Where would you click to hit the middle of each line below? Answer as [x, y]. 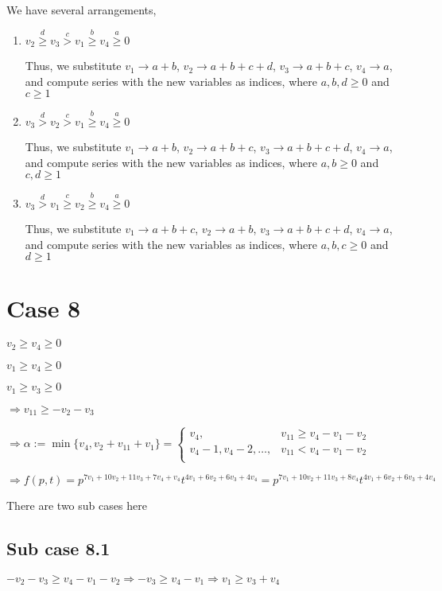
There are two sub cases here [77, 505]
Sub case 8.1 [58, 548]
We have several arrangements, [81, 10]
